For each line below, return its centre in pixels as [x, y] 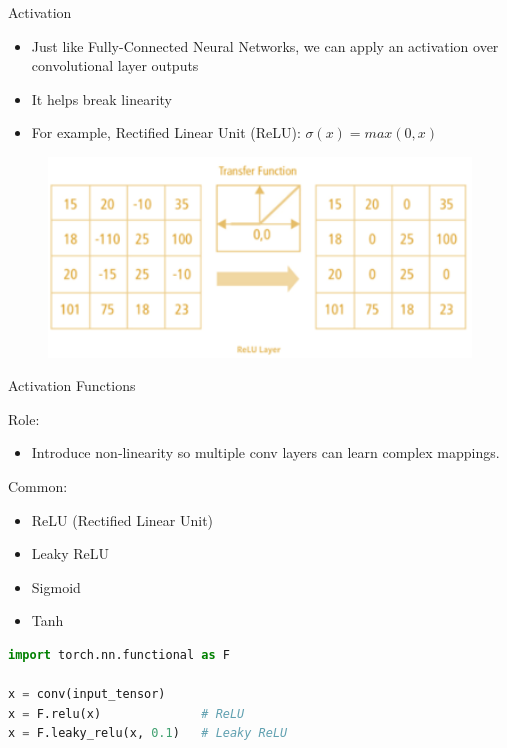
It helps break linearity [101, 98]
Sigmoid [56, 586]
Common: [38, 485]
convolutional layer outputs [115, 65]
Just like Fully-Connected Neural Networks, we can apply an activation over [265, 45]
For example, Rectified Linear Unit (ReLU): [166, 132]
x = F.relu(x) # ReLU [126, 713]
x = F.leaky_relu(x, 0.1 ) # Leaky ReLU [148, 733]
